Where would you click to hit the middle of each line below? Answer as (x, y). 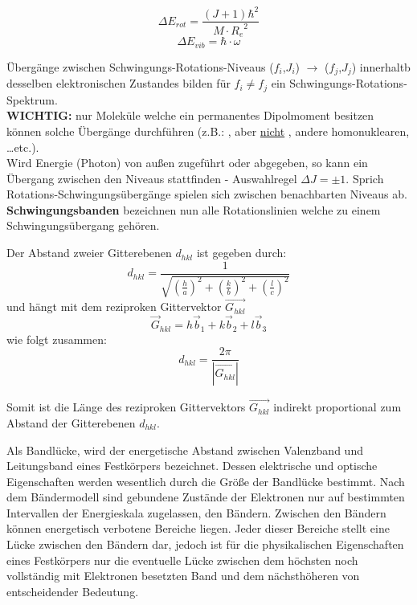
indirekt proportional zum (337, 407)
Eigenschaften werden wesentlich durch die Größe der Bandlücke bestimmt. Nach (206, 481)
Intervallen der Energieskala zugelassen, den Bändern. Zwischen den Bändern (196, 512)
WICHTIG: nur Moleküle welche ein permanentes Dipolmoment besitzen (190, 115)
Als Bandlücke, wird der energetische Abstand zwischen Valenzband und (185, 450)
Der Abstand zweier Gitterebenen (89, 253)
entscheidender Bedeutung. (73, 591)
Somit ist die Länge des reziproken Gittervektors (126, 407)
